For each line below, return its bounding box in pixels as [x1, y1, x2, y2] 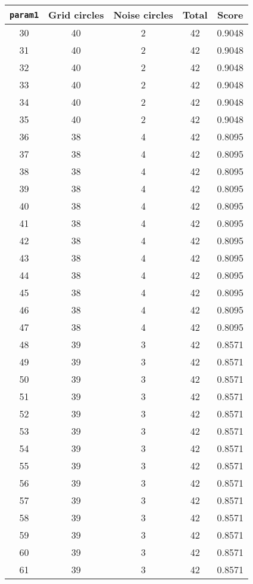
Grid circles [48, 8, 104, 21]
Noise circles [113, 8, 173, 21]
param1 [10, 10, 39, 20]
